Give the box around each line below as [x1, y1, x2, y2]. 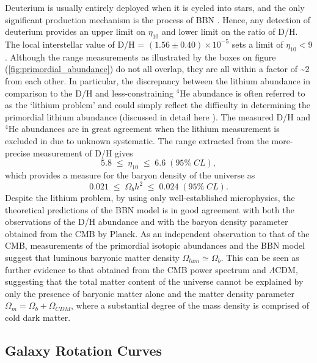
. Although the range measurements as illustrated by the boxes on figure [5, 50, 276, 63]
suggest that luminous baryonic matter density [5, 251, 180, 263]
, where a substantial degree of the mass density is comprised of [71, 299, 309, 312]
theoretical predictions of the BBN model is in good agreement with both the [5, 203, 294, 216]
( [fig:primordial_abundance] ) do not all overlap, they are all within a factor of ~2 [5, 62, 310, 75]
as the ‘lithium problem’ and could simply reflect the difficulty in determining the [5, 98, 311, 111]
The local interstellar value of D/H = [5, 37, 145, 50]
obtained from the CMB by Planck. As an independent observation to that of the [5, 227, 310, 240]
